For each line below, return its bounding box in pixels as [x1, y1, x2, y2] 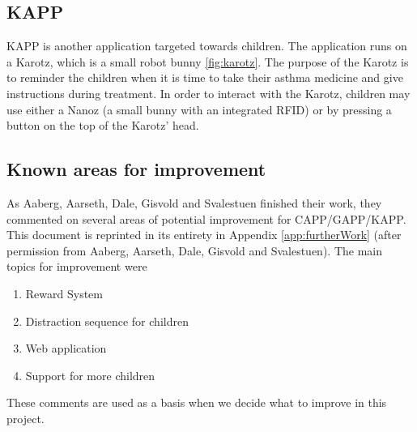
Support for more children [25, 366, 155, 383]
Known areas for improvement [6, 156, 266, 182]
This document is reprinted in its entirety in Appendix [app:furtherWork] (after [6, 226, 402, 243]
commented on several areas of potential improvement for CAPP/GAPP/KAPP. [6, 210, 406, 227]
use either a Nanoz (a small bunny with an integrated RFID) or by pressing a [6, 101, 392, 118]
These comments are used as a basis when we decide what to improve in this [6, 394, 387, 411]
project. [6, 409, 45, 426]
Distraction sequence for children [25, 312, 189, 329]
